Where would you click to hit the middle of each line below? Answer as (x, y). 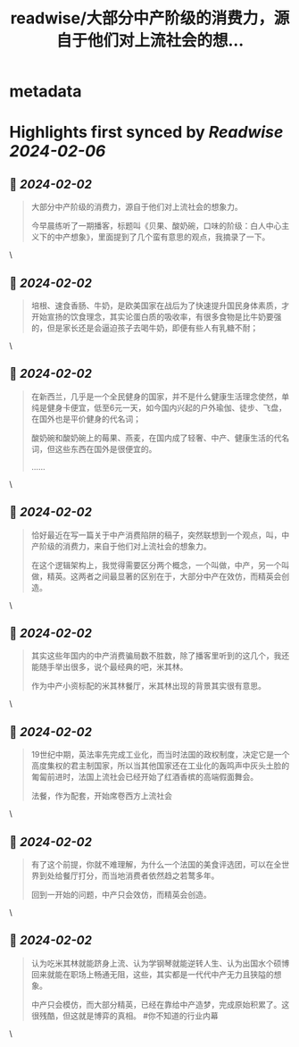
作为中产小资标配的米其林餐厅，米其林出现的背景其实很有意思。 (148, 686)
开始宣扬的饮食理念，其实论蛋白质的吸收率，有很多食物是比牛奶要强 (156, 317)
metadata (46, 92)
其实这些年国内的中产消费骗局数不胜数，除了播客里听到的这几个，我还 (160, 656)
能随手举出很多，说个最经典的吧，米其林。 (109, 667)
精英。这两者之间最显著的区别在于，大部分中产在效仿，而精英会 (164, 576)
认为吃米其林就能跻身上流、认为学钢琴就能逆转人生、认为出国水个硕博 (160, 963)
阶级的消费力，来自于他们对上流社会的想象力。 (125, 546)
